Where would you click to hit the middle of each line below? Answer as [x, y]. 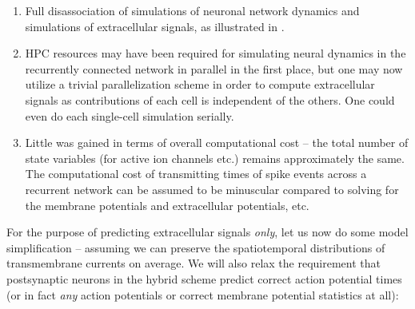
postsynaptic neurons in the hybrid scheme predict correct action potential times [204, 278]
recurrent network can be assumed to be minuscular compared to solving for [212, 189]
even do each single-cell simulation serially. [130, 115]
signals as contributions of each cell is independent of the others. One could [210, 99]
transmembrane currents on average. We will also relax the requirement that [194, 263]
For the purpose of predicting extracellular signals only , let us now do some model [207, 232]
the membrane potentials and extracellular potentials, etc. [167, 205]
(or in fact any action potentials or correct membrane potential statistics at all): [203, 294]
